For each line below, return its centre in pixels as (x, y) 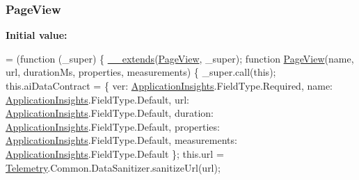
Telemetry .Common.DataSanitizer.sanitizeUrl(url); (113, 167)
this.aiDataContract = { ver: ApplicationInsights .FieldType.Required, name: (169, 85)
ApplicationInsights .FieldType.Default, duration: (110, 113)
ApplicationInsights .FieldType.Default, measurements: (121, 140)
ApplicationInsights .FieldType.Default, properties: (113, 126)
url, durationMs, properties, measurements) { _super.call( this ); (141, 72)
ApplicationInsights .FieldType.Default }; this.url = (115, 153)
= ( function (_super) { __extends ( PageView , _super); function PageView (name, (180, 58)
